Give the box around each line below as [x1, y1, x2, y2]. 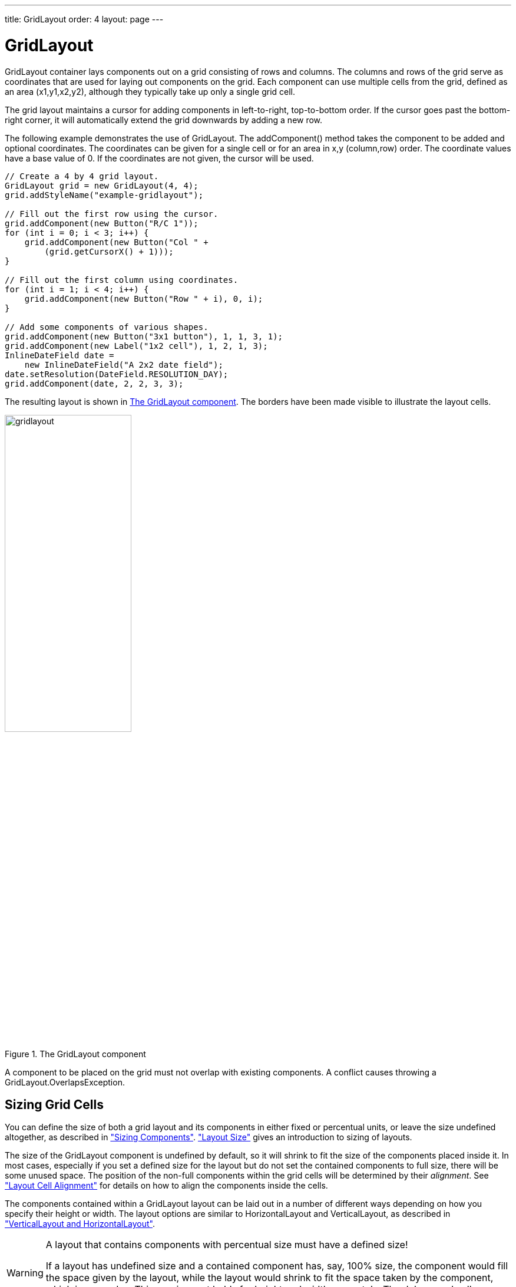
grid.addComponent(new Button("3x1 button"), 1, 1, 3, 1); [5, 331, 283, 341]
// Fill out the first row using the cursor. [5, 209, 219, 219]
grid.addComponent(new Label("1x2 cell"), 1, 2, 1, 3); [5, 341, 268, 351]
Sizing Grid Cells [5, 1097, 104, 1112]
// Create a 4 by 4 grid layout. [5, 171, 159, 181]
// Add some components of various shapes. [5, 322, 209, 332]
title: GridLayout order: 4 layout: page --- [5, 14, 164, 24]
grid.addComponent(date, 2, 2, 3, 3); [5, 378, 184, 388]
